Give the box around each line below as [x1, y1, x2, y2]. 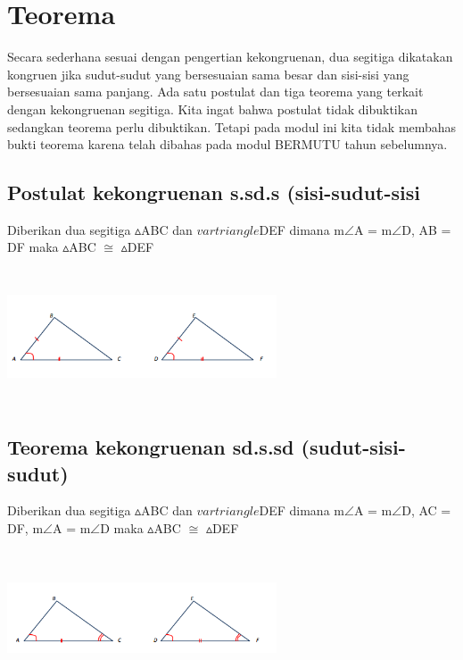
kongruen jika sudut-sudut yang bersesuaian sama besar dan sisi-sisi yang [7, 64, 409, 83]
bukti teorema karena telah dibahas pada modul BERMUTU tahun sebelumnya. [7, 135, 448, 154]
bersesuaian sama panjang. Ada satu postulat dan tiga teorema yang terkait [7, 82, 424, 101]
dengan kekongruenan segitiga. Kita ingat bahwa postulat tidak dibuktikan [7, 99, 418, 118]
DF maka [7, 238, 59, 256]
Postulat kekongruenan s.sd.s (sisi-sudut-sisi [7, 179, 421, 206]
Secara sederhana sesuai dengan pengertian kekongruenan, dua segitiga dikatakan [7, 47, 453, 66]
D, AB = [401, 220, 451, 238]
